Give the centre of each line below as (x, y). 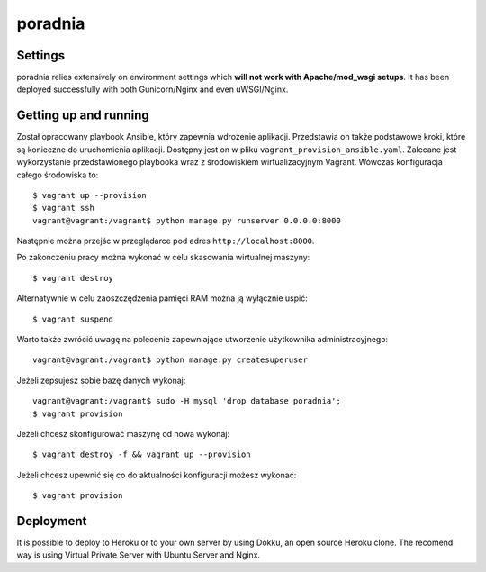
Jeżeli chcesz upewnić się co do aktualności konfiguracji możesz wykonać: (157, 475)
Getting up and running (83, 116)
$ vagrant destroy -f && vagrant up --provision (142, 454)
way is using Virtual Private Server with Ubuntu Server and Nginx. (139, 555)
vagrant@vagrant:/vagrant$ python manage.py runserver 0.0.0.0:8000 (187, 220)
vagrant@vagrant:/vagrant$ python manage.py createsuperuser (170, 360)
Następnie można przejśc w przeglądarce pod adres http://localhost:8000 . (166, 241)
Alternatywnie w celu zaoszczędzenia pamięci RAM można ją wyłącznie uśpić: (162, 298)
